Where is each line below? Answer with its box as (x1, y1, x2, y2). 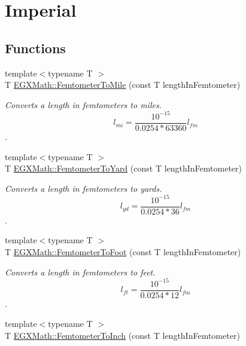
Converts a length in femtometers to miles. (5, 98, 162, 111)
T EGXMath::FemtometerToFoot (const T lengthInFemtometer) (5, 246, 241, 258)
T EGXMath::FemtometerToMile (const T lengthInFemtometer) (5, 78, 241, 91)
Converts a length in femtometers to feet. (5, 265, 156, 278)
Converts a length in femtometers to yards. (5, 182, 162, 194)
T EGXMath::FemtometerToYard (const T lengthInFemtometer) (5, 162, 242, 174)
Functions (5, 38, 66, 57)
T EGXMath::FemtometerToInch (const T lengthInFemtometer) (5, 329, 240, 341)
